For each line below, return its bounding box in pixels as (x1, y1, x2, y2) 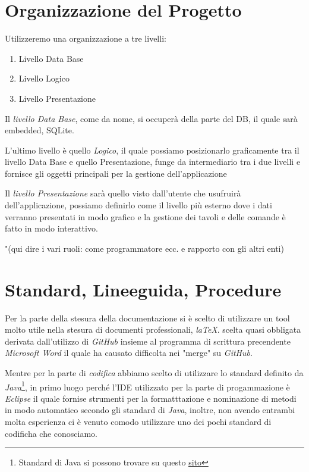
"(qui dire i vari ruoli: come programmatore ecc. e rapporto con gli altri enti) (5, 242, 284, 254)
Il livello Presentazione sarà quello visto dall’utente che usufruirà (5, 187, 241, 199)
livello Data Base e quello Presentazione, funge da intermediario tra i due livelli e (5, 155, 301, 168)
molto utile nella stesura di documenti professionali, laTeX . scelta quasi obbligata (5, 323, 301, 336)
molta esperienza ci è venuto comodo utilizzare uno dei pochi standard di (5, 415, 272, 427)
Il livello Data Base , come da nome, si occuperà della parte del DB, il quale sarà (5, 112, 298, 124)
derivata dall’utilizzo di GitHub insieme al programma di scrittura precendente (5, 335, 291, 347)
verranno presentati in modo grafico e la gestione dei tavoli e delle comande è (5, 210, 286, 223)
